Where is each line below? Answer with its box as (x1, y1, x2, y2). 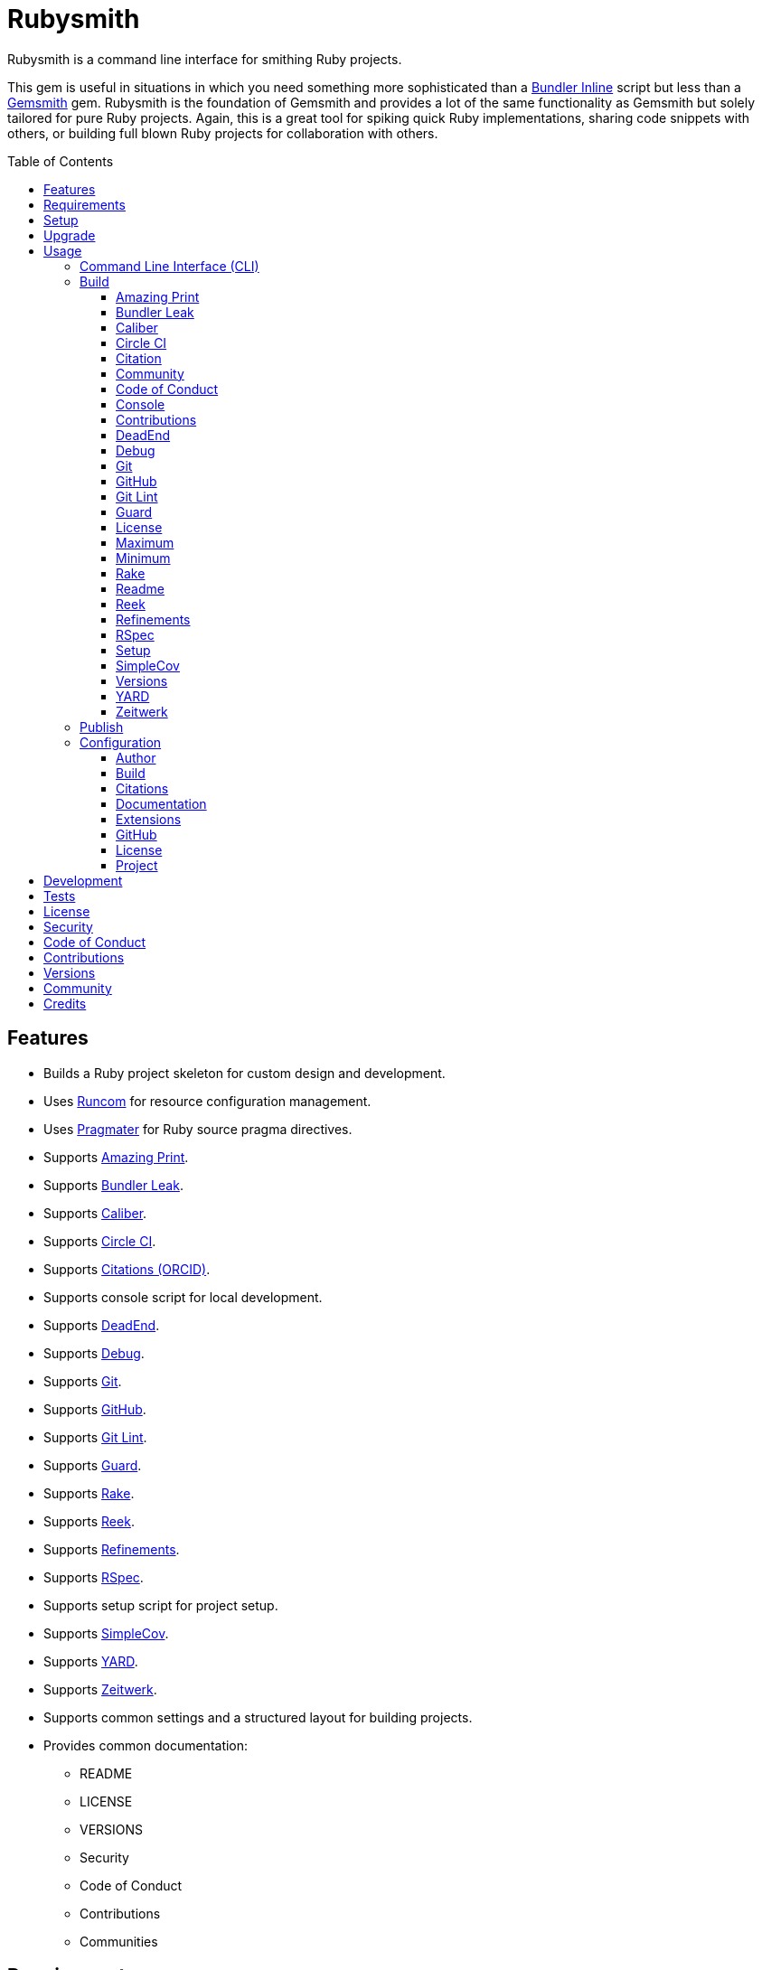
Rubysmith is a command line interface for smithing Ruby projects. (7, 51, 402, 67)
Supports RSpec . (43, 1569, 144, 1585)
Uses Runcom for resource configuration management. (43, 1093, 372, 1109)
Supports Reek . (43, 1513, 135, 1529)
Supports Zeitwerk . (43, 1681, 157, 1697)
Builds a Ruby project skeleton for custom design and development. (43, 1065, 446, 1081)
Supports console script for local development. (43, 1289, 323, 1305)
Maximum (116, 534, 174, 550)
